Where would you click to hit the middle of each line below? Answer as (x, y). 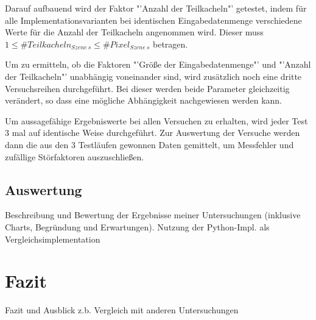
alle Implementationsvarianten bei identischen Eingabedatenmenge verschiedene (153, 20)
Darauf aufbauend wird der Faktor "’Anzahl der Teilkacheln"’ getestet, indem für (156, 8)
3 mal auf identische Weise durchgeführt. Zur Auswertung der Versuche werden (153, 133)
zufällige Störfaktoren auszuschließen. (75, 156)
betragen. (170, 44)
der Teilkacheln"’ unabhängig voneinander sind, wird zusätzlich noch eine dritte (153, 76)
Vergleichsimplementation (53, 239)
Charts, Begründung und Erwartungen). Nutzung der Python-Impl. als (137, 226)
